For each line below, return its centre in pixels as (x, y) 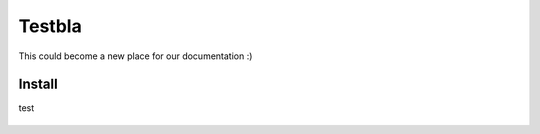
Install (38, 84)
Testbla (50, 26)
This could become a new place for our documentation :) (135, 56)
